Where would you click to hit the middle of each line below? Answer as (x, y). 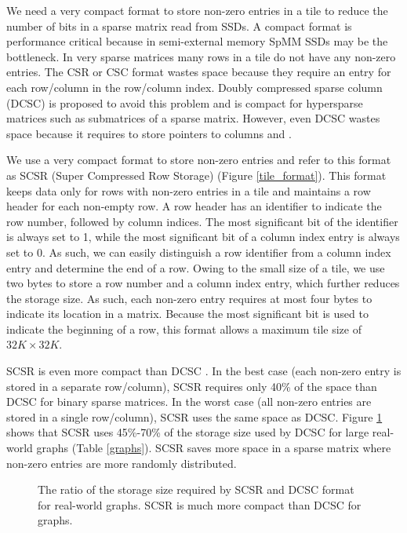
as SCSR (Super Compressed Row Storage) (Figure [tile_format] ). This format (196, 175)
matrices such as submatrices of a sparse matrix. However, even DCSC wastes (193, 118)
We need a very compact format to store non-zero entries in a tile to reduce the (197, 10)
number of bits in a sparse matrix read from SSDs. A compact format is (179, 26)
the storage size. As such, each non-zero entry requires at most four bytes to (189, 298)
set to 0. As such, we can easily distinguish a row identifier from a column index (199, 252)
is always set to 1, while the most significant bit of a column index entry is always (203, 237)
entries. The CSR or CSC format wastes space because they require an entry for (199, 72)
